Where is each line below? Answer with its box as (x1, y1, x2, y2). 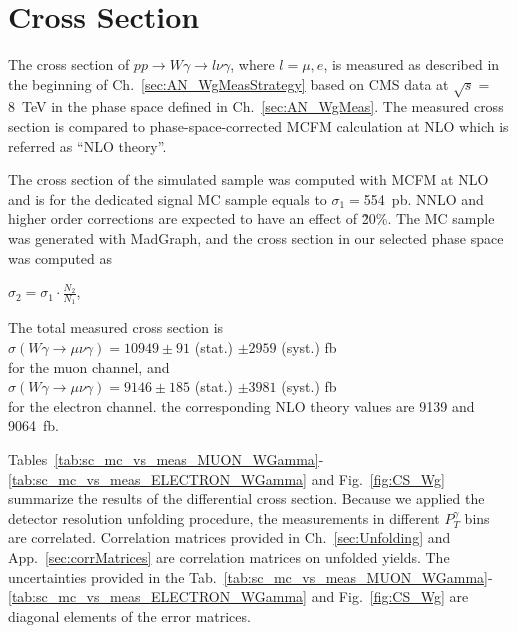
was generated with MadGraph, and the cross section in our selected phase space (8, 228, 504, 249)
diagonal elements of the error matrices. (8, 605, 251, 626)
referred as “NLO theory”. (8, 135, 167, 156)
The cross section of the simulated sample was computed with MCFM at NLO (8, 169, 489, 190)
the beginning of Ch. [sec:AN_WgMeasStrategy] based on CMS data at (8, 73, 449, 94)
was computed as (8, 247, 112, 268)
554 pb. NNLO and (363, 188, 484, 209)
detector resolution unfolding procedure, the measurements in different (8, 507, 440, 528)
